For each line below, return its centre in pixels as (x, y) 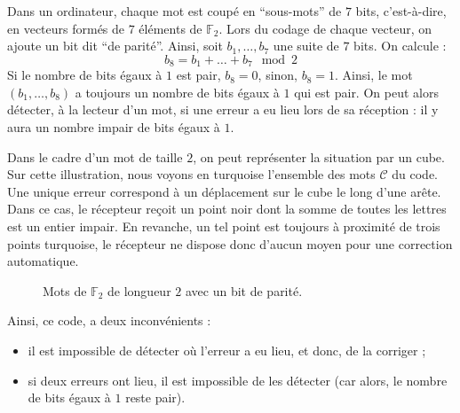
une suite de (306, 46)
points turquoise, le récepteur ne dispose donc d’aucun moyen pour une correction (230, 243)
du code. (415, 174)
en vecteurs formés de (66, 28)
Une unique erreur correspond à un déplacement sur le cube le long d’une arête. (224, 191)
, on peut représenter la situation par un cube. (319, 156)
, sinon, (278, 75)
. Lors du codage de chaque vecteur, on (325, 28)
